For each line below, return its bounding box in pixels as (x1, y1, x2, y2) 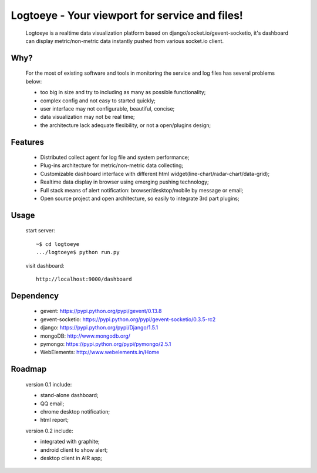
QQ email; (40, 400, 65, 407)
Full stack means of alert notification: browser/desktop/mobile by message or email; (40, 186, 244, 194)
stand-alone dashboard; (40, 392, 99, 399)
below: (25, 78, 42, 85)
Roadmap (11, 364, 47, 374)
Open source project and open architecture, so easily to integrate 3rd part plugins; (40, 195, 240, 202)
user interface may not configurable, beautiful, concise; (40, 105, 175, 112)
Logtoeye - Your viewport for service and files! (11, 9, 244, 22)
